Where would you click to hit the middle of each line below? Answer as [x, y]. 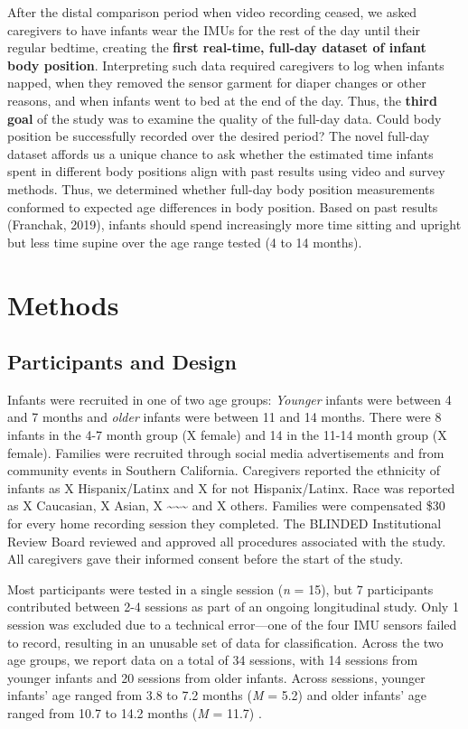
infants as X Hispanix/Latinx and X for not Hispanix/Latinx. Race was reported [231, 487]
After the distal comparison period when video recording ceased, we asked [212, 12]
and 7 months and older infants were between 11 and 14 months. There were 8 [225, 417]
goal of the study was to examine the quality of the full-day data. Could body [225, 118]
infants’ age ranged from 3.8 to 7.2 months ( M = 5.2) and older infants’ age [217, 695]
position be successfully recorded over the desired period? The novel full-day [219, 136]
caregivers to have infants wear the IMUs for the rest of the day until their [214, 29]
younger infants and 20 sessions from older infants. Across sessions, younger [216, 677]
